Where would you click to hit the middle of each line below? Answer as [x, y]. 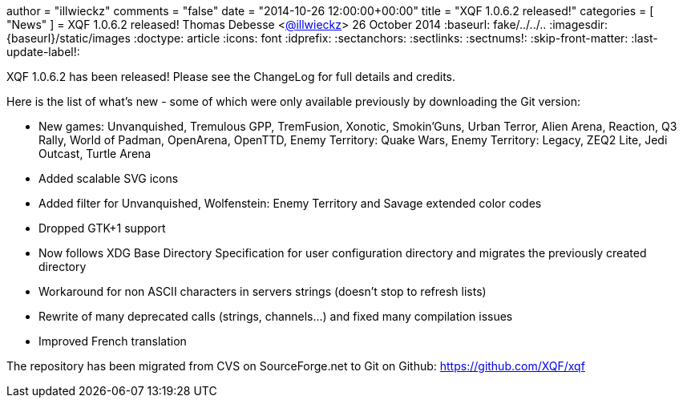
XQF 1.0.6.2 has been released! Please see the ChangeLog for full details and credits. [231, 77]
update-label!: [43, 52]
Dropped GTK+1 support [102, 228]
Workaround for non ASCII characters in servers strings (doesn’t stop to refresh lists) [263, 291]
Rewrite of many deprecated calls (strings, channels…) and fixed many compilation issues [276, 316]
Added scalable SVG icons [109, 178]
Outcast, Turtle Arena [95, 154]
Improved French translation [113, 341]
